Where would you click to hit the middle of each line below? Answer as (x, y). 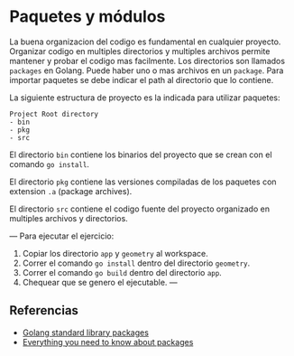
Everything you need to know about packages (108, 342)
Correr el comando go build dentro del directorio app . (122, 272)
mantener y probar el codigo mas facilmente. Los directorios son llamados (147, 61)
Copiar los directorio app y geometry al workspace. (115, 253)
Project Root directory (54, 114)
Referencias (44, 310)
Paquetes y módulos (87, 17)
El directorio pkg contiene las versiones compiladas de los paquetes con (143, 182)
